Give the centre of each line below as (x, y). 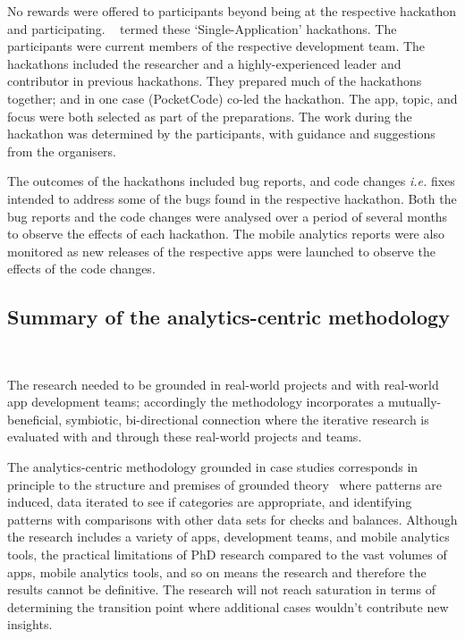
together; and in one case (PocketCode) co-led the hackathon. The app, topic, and (232, 98)
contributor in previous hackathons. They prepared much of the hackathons (215, 81)
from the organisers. (62, 151)
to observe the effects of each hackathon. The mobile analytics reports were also (226, 234)
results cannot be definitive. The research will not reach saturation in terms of (221, 589)
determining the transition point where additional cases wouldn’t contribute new (228, 606)
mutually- (415, 402)
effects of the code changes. (81, 269)
